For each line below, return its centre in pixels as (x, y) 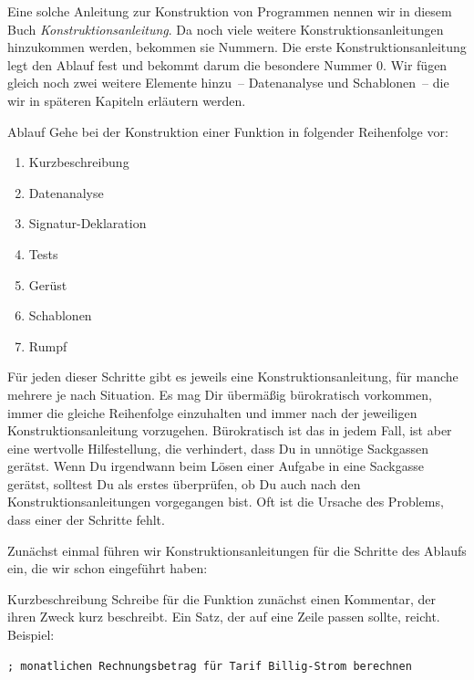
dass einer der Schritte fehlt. (86, 520)
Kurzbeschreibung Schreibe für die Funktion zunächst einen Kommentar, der (222, 598)
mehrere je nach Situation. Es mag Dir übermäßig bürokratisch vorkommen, (220, 394)
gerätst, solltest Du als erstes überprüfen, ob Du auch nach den (184, 483)
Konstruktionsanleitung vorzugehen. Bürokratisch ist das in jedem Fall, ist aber (230, 430)
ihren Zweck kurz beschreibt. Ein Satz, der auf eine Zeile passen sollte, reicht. (224, 617)
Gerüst (48, 284)
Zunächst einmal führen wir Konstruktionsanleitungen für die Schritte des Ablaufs (237, 550)
